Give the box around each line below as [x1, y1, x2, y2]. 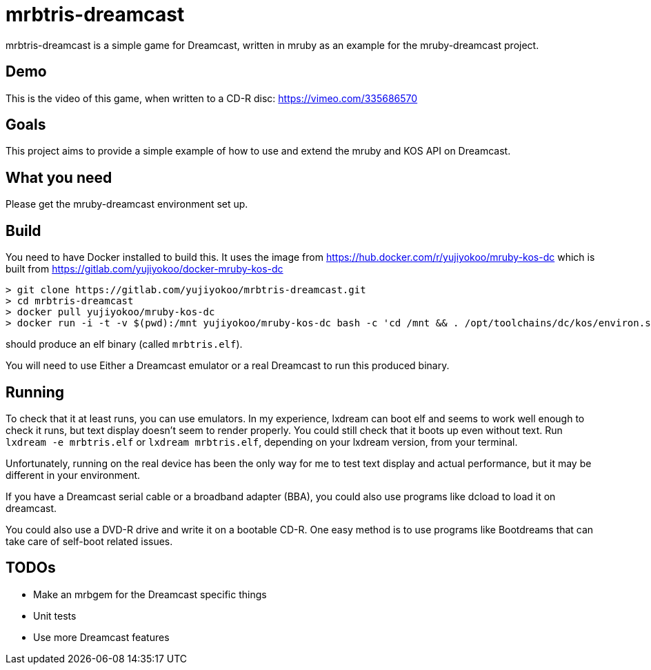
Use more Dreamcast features [33, 631, 170, 643]
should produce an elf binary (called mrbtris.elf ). [6, 338, 243, 351]
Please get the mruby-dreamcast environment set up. [6, 198, 248, 210]
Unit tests [33, 609, 77, 622]
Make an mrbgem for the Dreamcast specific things [33, 588, 267, 600]
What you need [6, 168, 112, 186]
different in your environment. [6, 469, 141, 481]
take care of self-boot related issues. [6, 535, 173, 547]
